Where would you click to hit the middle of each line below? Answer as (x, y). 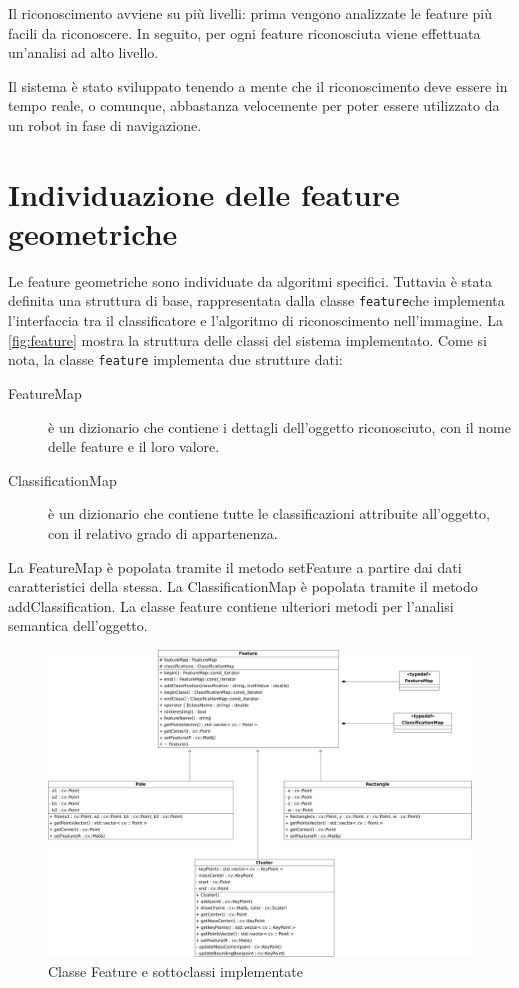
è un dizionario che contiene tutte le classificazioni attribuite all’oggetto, (269, 513)
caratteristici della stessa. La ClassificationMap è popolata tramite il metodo (243, 586)
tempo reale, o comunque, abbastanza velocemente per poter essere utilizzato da (254, 105)
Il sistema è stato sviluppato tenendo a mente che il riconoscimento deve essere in (258, 85)
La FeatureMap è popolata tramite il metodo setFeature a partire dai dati (235, 566)
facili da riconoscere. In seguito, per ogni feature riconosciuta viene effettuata (244, 32)
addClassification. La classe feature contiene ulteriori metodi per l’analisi (231, 605)
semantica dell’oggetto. (78, 625)
